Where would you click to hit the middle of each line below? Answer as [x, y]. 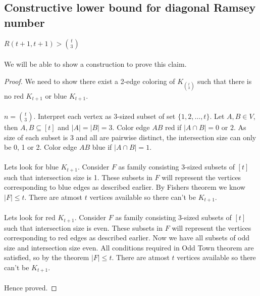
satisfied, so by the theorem [47, 257]
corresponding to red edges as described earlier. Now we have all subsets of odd [127, 238]
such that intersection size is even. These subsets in [84, 227]
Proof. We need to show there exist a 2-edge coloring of [90, 81]
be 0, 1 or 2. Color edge [41, 147]
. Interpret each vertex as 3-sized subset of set [105, 116]
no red [14, 95]
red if [173, 127]
